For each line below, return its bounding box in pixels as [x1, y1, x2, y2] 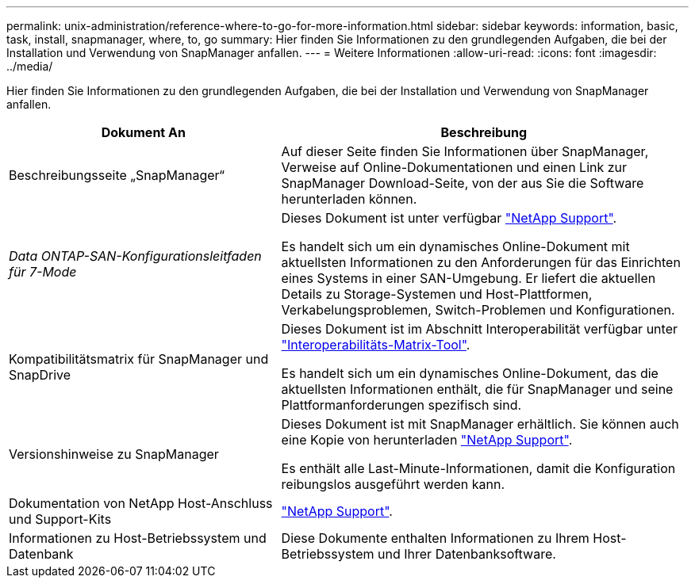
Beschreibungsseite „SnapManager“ [9, 167, 225, 183]
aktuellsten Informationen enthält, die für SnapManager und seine [281, 381, 674, 397]
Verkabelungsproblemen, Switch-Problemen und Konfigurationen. [281, 302, 675, 318]
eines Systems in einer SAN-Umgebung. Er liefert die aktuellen [281, 270, 656, 286]
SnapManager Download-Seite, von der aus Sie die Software [281, 175, 644, 191]
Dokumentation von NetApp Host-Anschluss [9, 495, 273, 511]
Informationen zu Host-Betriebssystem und [9, 530, 267, 546]
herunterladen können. [281, 191, 417, 207]
